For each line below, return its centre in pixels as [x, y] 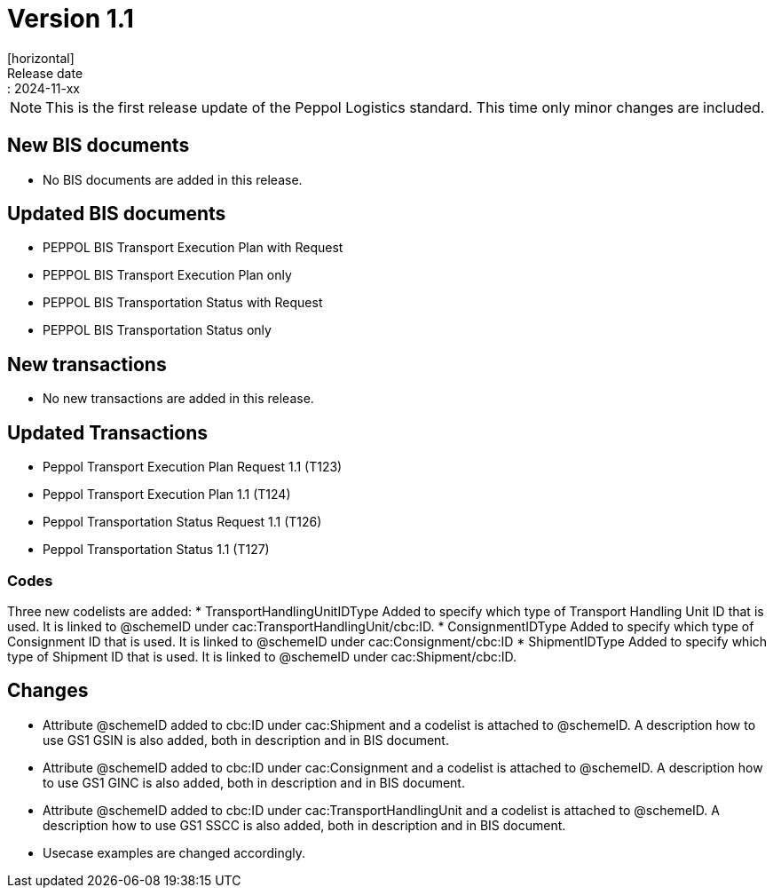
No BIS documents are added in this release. [173, 179]
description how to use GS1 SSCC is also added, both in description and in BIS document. [304, 825]
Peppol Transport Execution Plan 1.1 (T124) [167, 495]
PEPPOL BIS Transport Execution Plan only [167, 275]
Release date [45, 73]
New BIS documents [99, 146]
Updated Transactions [108, 432]
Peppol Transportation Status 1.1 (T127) [156, 550]
